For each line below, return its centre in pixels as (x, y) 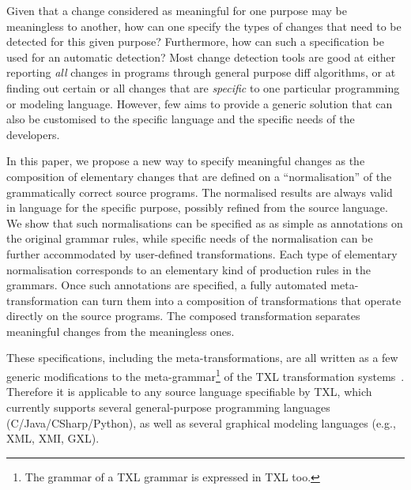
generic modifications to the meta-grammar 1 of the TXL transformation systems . (205, 375)
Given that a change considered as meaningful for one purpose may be (177, 10)
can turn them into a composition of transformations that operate (241, 300)
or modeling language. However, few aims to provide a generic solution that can (200, 103)
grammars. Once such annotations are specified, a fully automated (167, 285)
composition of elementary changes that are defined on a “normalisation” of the (199, 176)
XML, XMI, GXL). (53, 438)
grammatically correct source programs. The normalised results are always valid (200, 192)
